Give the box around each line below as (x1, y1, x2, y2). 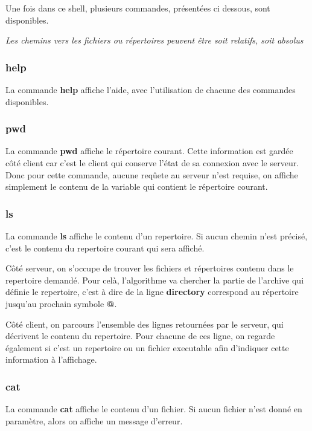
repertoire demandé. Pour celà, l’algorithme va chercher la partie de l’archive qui (5, 273, 304, 286)
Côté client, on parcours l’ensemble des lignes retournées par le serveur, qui (5, 317, 284, 330)
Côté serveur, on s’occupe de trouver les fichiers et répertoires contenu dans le (5, 262, 294, 274)
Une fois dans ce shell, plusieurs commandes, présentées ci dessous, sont (5, 2, 270, 14)
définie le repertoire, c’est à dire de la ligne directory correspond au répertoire (5, 285, 299, 298)
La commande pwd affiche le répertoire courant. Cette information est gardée (5, 144, 293, 157)
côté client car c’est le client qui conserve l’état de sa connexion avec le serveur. (5, 157, 299, 169)
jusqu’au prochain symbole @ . (5, 297, 117, 309)
